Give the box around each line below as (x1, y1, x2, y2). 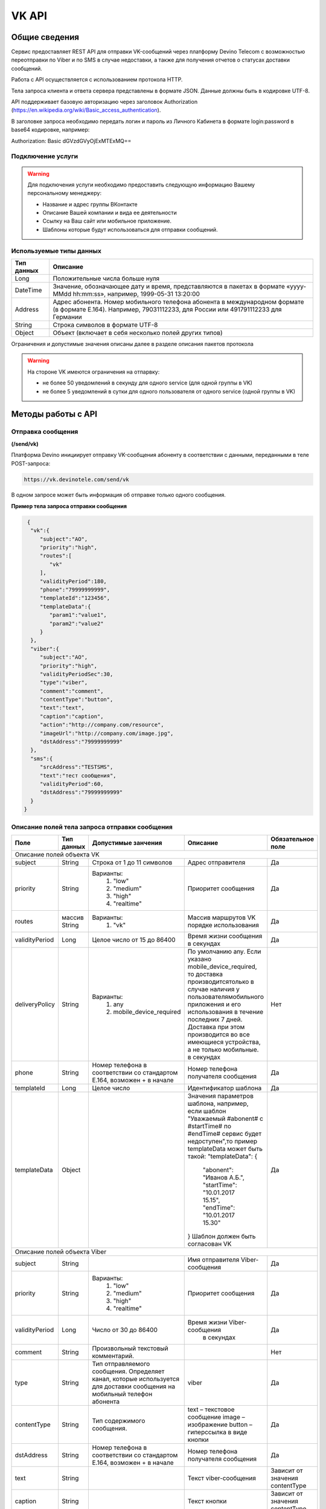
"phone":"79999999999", (39, 586, 110, 593)
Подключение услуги (11, 152, 78, 161)
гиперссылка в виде (187, 1428, 248, 1436)
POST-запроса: (11, 459, 51, 467)
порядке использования (187, 920, 260, 929)
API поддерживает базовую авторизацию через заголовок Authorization (11, 98, 198, 106)
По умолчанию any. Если (187, 947, 261, 955)
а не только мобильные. (187, 1045, 259, 1053)
